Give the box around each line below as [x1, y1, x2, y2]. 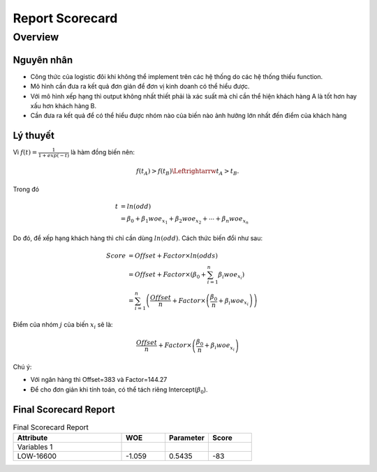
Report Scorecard [13, 10, 118, 26]
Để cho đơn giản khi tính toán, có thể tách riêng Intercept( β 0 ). [30, 385, 209, 395]
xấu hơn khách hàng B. [30, 101, 97, 110]
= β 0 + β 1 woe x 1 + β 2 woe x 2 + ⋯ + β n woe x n [120, 215, 249, 226]
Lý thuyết [13, 130, 55, 142]
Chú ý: [13, 362, 32, 371]
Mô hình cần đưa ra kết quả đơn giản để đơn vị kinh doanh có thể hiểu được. [30, 82, 250, 91]
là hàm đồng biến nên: [71, 148, 135, 156]
